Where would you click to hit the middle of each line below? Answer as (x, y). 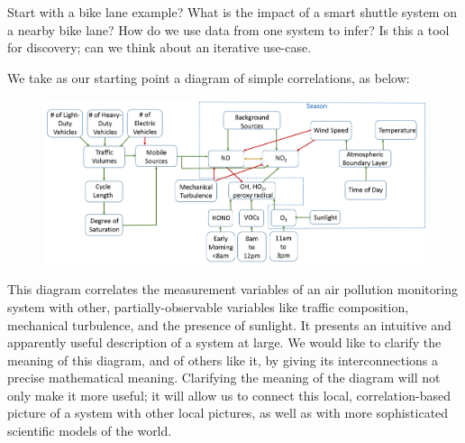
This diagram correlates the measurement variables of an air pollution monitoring (232, 289)
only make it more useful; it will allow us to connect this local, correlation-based (229, 395)
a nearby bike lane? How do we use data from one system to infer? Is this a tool (228, 29)
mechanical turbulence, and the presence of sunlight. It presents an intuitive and (229, 324)
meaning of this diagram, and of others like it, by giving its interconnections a (223, 360)
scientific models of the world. (90, 431)
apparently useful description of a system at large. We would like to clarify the (224, 342)
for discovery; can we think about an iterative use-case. (160, 47)
